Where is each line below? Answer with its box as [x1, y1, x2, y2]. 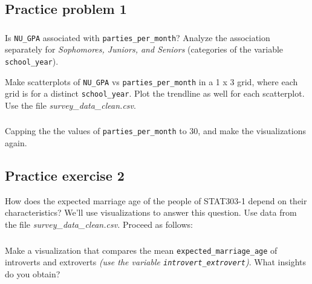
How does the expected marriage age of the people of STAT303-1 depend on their [5, 194, 307, 207]
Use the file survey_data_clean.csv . [5, 98, 136, 111]
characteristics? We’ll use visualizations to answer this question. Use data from [5, 206, 297, 219]
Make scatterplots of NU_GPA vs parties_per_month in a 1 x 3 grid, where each [5, 75, 298, 88]
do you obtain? [5, 267, 60, 280]
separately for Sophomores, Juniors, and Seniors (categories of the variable [5, 43, 284, 56]
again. [5, 137, 27, 149]
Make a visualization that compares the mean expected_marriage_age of [5, 244, 278, 256]
